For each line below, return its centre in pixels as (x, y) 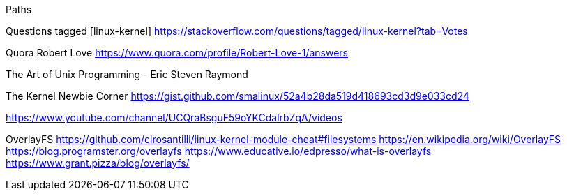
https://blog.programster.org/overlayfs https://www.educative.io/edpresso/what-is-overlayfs (219, 151)
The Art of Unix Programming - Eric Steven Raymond (127, 74)
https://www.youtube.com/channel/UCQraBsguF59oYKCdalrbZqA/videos (174, 118)
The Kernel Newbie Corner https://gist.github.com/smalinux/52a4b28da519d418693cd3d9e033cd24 (237, 96)
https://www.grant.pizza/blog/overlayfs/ (98, 163)
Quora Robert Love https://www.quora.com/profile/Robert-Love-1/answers (177, 53)
